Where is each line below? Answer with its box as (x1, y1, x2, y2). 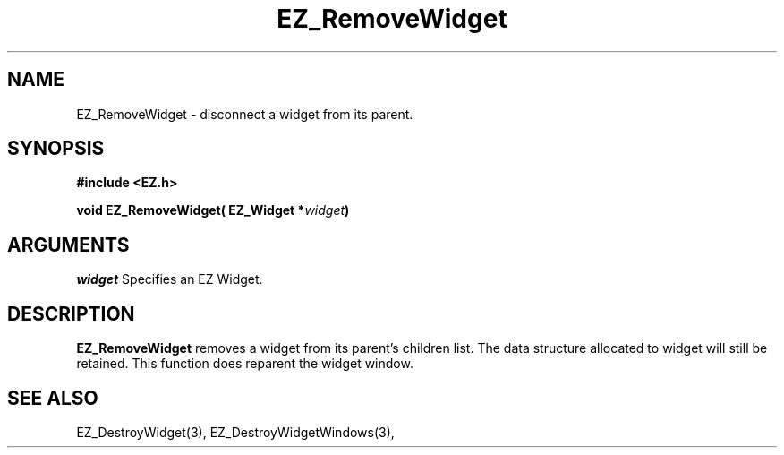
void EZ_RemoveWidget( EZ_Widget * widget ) (76, 202, 350, 219)
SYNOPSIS (7, 137, 105, 160)
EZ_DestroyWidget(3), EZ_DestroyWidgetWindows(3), (76, 424, 395, 440)
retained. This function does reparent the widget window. (76, 356, 413, 372)
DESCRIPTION (7, 302, 135, 325)
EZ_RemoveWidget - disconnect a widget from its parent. (76, 106, 413, 122)
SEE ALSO (7, 386, 98, 409)
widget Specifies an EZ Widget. (76, 271, 263, 288)
